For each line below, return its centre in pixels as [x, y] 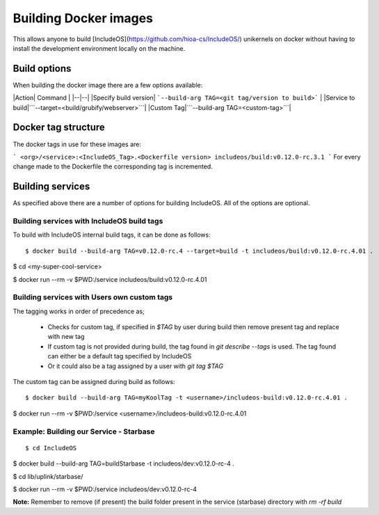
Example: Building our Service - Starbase [84, 431]
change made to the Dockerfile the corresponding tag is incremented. [113, 166]
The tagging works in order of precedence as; [79, 311]
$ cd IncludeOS [51, 448]
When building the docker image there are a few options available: [108, 85]
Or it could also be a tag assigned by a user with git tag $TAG [136, 366]
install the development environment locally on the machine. [99, 48]
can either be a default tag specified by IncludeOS [120, 356]
